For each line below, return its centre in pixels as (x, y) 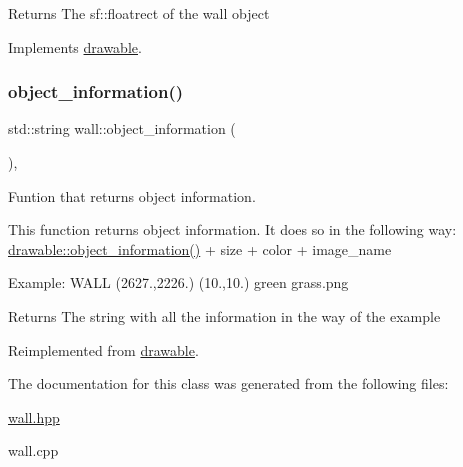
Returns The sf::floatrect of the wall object (139, 13)
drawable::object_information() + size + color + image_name (200, 248)
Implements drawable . (75, 46)
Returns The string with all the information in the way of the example (224, 315)
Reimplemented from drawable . (103, 349)
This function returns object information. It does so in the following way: (232, 229)
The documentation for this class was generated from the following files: (228, 383)
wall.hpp (34, 416)
